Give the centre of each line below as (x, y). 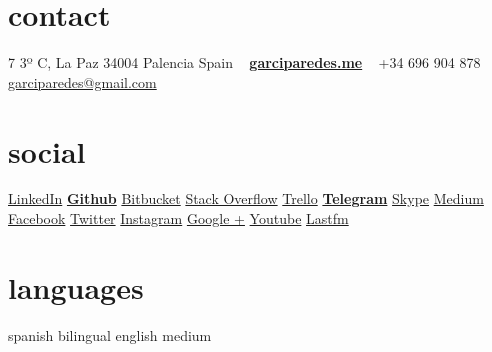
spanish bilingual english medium (110, 334)
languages (76, 286)
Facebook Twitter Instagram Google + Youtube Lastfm (178, 218)
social (47, 150)
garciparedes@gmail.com (82, 81)
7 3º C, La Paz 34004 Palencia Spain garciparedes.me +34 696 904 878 (244, 62)
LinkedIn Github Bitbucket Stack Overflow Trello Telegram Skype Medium (246, 198)
